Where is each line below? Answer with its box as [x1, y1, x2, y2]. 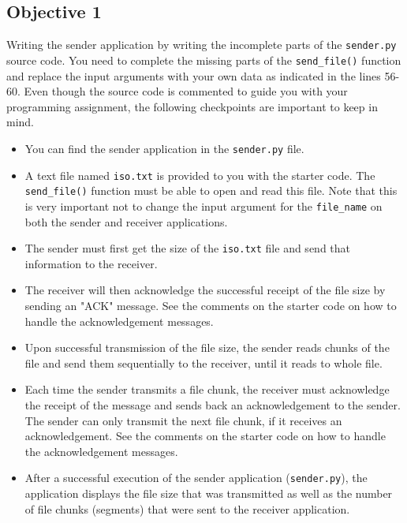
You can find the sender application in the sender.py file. [24, 140, 304, 156]
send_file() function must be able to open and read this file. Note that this [24, 182, 398, 199]
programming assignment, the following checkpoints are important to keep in [6, 98, 378, 114]
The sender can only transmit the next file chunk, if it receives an [24, 412, 342, 428]
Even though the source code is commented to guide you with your [24, 83, 348, 99]
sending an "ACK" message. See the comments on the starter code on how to [24, 297, 397, 313]
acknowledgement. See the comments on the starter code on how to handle [24, 428, 386, 444]
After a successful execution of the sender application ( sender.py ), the [24, 469, 368, 486]
